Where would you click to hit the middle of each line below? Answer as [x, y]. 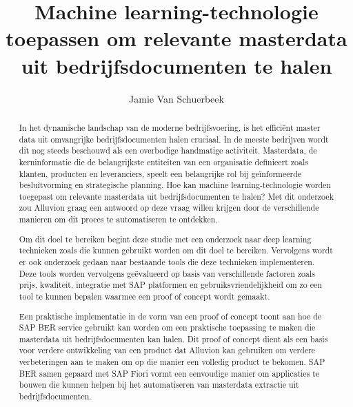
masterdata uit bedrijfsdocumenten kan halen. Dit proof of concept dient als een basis [173, 338]
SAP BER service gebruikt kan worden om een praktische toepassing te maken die [167, 327]
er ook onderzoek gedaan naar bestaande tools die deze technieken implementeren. [167, 262]
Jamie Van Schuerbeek [176, 98]
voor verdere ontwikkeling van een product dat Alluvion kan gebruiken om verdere [167, 350]
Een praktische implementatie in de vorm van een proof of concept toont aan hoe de [170, 316]
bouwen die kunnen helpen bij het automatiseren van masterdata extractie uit [159, 385]
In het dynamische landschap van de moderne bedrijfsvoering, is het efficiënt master [170, 127]
